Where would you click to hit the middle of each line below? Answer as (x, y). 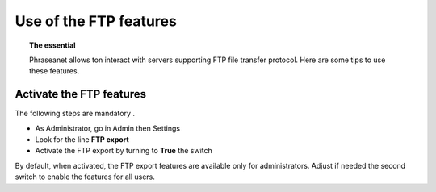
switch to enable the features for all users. (85, 177)
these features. (55, 71)
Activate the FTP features (81, 94)
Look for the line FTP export (82, 140)
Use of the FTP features (96, 21)
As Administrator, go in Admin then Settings (108, 128)
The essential (52, 45)
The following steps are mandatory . (75, 114)
